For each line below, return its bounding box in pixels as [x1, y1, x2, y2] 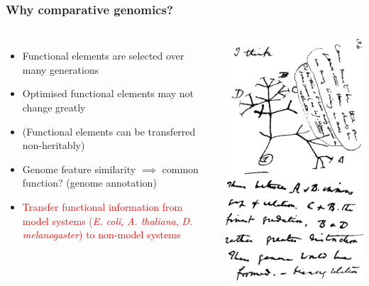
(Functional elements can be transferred [22, 123, 196, 138]
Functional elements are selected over [22, 48, 184, 63]
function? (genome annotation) [22, 175, 157, 190]
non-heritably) [22, 138, 85, 153]
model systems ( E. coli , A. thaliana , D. [22, 213, 193, 228]
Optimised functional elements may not [22, 86, 194, 101]
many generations [22, 62, 99, 77]
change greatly [22, 100, 86, 114]
